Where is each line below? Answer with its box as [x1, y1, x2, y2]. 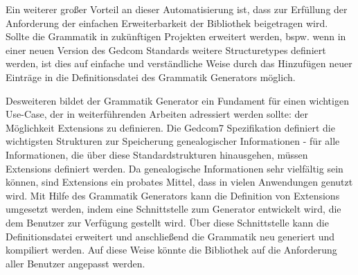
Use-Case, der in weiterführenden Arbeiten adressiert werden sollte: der [6, 107, 309, 121]
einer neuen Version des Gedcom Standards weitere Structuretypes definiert [6, 42, 326, 57]
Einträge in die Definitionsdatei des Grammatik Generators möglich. [6, 69, 296, 84]
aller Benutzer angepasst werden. [6, 256, 145, 270]
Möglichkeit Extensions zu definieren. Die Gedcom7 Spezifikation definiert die [6, 120, 335, 134]
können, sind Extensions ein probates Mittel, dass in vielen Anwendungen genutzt [6, 175, 353, 189]
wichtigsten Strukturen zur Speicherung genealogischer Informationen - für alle [6, 134, 340, 148]
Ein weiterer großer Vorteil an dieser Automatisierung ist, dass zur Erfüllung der [6, 2, 348, 16]
